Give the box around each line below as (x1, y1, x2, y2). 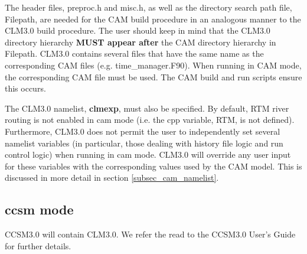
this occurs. (5, 82, 46, 95)
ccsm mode (5, 200, 74, 219)
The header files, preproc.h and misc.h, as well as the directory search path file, (5, 1, 292, 13)
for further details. (5, 239, 71, 252)
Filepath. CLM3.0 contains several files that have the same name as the (5, 47, 264, 60)
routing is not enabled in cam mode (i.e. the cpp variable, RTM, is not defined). (5, 113, 295, 126)
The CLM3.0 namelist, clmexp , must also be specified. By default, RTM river (5, 102, 289, 114)
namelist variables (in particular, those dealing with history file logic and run (5, 136, 283, 149)
